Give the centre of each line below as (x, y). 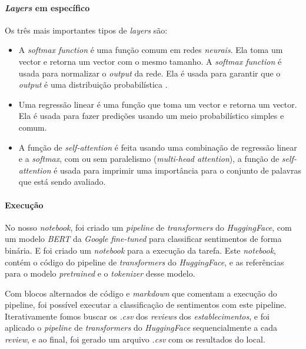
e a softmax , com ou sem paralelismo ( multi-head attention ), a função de (149, 159)
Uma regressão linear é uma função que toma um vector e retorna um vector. (158, 104)
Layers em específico (47, 7)
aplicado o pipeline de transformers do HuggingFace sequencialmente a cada (141, 328)
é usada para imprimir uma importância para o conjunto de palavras (178, 170)
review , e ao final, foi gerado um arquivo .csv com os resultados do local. (135, 339)
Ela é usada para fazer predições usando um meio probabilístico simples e (151, 116)
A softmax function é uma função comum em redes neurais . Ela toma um (151, 50)
